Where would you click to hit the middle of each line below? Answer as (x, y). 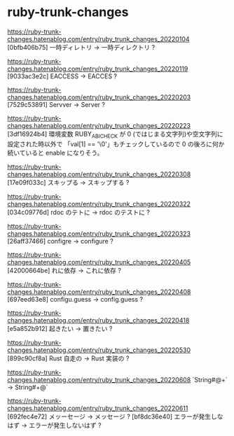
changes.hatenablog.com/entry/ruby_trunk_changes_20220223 (99, 125)
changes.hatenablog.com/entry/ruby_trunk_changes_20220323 (99, 233)
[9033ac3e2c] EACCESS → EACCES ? (62, 76)
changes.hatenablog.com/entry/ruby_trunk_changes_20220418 (98, 320)
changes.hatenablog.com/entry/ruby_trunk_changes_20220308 (99, 174)
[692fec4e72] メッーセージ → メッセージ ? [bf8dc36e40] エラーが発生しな (115, 416)
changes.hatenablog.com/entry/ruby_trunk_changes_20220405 (99, 262)
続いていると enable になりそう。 (55, 153)
